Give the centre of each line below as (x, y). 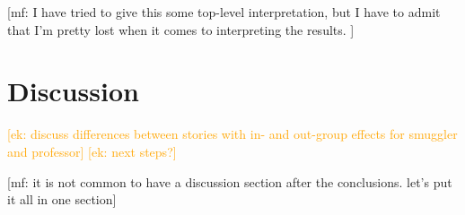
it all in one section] (62, 199)
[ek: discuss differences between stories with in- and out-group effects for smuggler (232, 134)
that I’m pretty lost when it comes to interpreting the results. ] (181, 29)
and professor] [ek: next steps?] (92, 151)
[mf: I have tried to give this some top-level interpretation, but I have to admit (224, 12)
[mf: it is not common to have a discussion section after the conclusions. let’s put (230, 181)
